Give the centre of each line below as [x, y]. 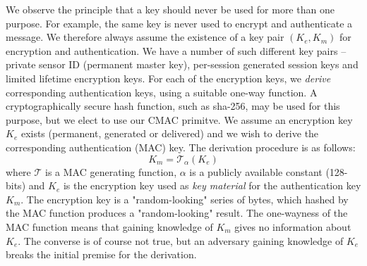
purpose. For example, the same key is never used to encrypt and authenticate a [179, 23]
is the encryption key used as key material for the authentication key [212, 185]
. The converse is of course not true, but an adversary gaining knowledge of [181, 240]
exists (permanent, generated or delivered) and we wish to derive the [170, 133]
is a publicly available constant [256, 171]
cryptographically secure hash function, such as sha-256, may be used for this [173, 106]
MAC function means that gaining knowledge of [109, 226]
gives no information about [293, 226]
